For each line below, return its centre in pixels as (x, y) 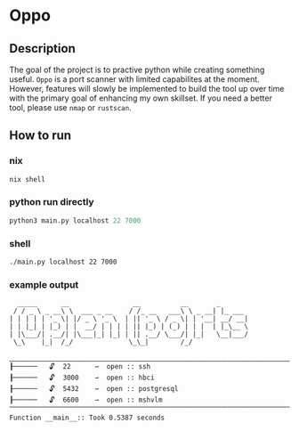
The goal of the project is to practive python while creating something (137, 69)
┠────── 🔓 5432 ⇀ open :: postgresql (94, 389)
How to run (40, 136)
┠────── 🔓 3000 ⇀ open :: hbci (82, 378)
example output (44, 284)
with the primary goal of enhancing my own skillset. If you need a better (141, 98)
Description (42, 49)
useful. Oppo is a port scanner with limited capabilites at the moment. (134, 79)
